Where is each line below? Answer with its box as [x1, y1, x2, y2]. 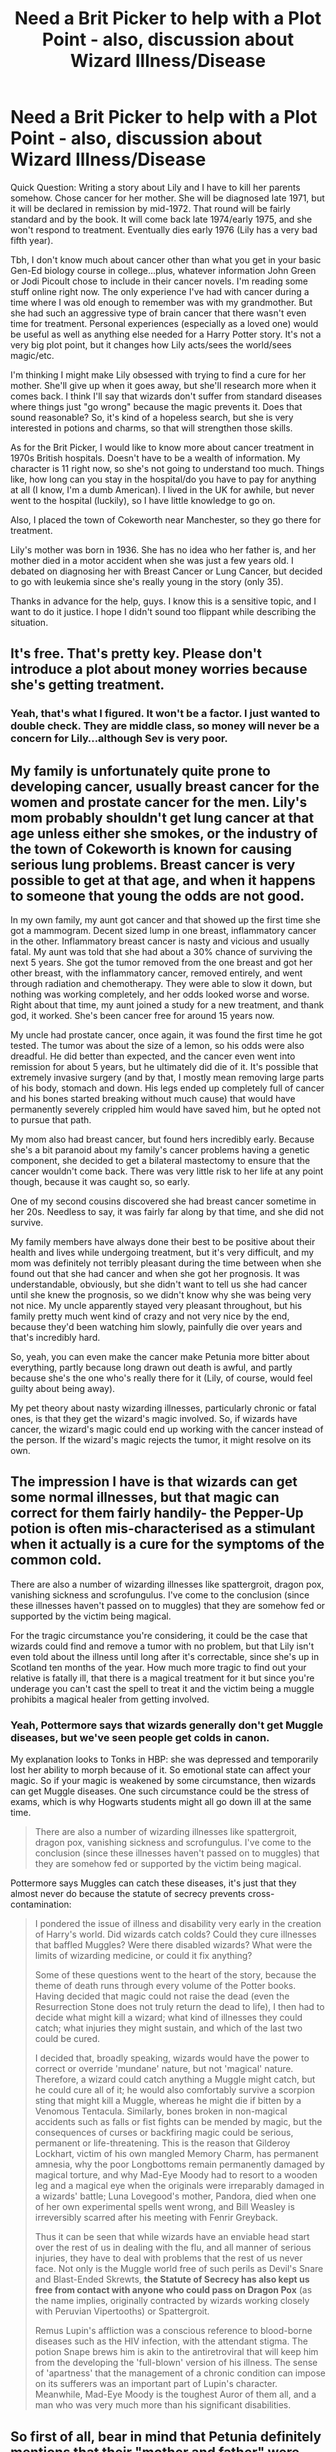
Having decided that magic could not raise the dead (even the [34, 1990, 290, 2002]
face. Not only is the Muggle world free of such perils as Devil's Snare [34, 2263, 324, 2275]
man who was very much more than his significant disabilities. [34, 2399, 292, 2411]
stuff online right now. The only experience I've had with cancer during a [10, 285, 310, 297]
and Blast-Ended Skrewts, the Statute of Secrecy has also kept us [34, 2273, 310, 2286]
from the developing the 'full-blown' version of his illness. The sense [34, 2357, 318, 2369]
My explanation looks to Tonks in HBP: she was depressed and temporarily [10, 1753, 319, 1766]
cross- [247, 1888, 275, 1900]
